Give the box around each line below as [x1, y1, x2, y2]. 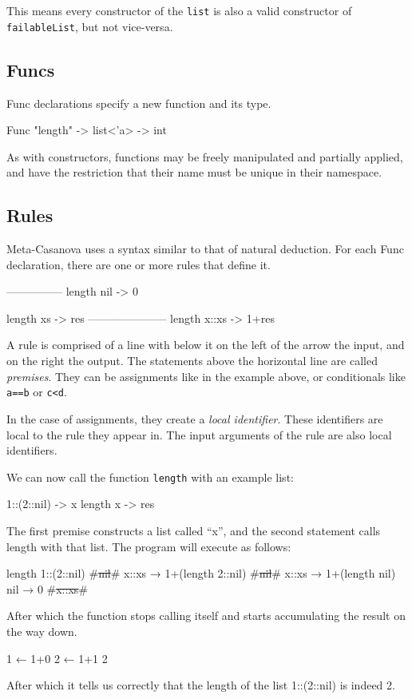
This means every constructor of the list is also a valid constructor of [6, 2, 352, 18]
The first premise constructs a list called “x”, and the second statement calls [6, 522, 381, 538]
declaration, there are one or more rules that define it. [6, 256, 271, 272]
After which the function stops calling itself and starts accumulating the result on [6, 607, 406, 624]
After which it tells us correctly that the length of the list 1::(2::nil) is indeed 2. [6, 677, 395, 693]
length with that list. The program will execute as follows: [6, 538, 291, 554]
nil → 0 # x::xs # [6, 580, 88, 597]
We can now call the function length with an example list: [6, 468, 294, 485]
